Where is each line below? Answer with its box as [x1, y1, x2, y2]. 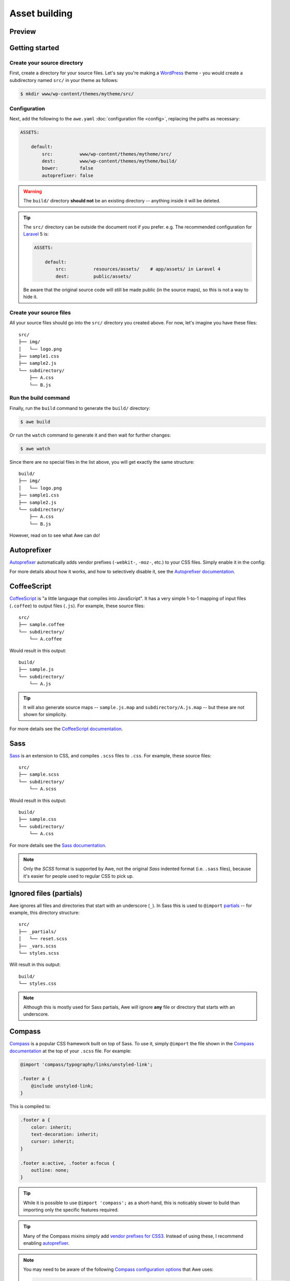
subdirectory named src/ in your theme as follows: [9, 77, 118, 83]
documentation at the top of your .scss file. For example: [9, 1048, 132, 1054]
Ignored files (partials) [9, 889, 82, 898]
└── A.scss [29, 786, 57, 792]
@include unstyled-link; [31, 1083, 94, 1089]
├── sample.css [18, 816, 57, 822]
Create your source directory [9, 59, 84, 66]
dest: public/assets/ [55, 273, 132, 279]
